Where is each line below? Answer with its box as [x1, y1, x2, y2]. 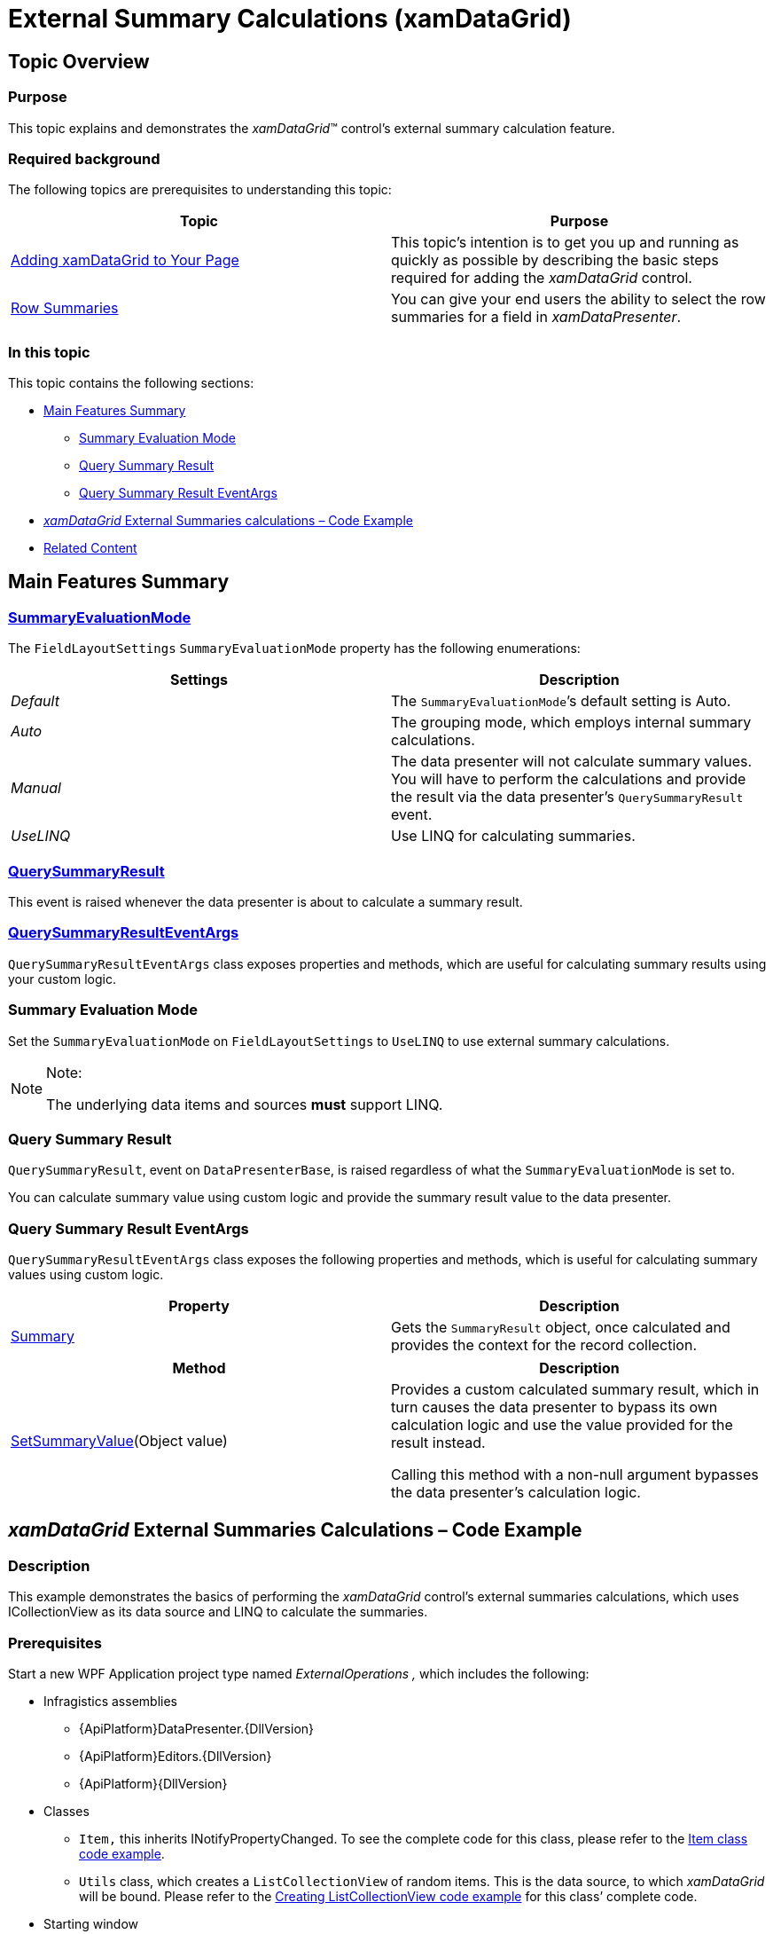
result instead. [391, 1434, 486, 1452]
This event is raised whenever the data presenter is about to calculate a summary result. [8, 894, 523, 910]
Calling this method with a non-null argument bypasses [391, 1466, 759, 1484]
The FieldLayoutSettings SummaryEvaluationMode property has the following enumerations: [8, 641, 581, 656]
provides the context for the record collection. [391, 1336, 697, 1355]
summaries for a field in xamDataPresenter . [391, 308, 682, 326]
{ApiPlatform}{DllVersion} [79, 1775, 228, 1791]
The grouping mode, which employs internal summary [391, 713, 752, 732]
